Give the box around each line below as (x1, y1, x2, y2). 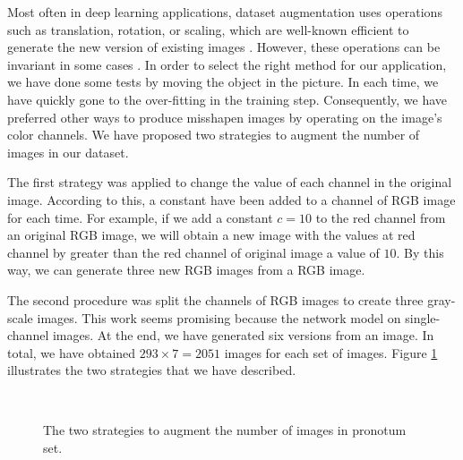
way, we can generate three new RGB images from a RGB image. (7, 260, 365, 279)
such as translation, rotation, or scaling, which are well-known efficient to (7, 20, 409, 38)
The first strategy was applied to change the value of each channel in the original (7, 173, 452, 192)
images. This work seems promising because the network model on (37, 308, 401, 327)
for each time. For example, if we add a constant (7, 208, 273, 226)
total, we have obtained (7, 343, 136, 362)
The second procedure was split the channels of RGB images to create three (7, 290, 424, 309)
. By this (396, 243, 444, 261)
